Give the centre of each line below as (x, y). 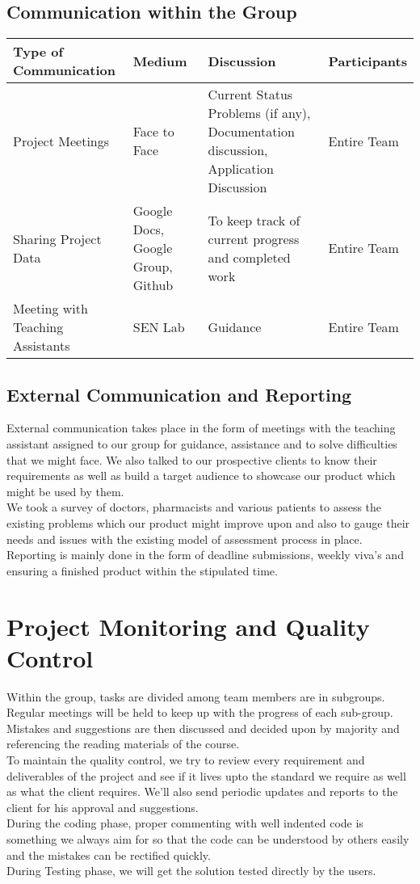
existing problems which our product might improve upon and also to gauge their (208, 522)
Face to (153, 132)
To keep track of (254, 220)
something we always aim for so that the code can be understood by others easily (208, 839)
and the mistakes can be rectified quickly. (109, 855)
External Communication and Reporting (179, 394)
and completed (249, 257)
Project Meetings (61, 141)
